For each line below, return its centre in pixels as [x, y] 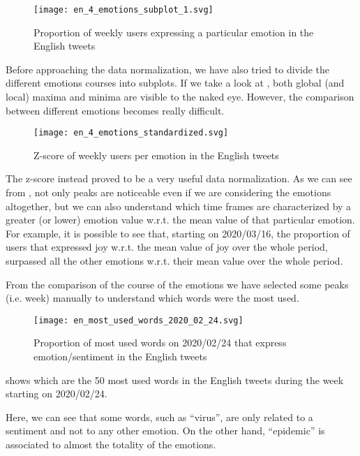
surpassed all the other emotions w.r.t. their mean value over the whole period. [174, 261]
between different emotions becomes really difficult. [115, 110]
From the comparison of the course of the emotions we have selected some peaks [177, 284]
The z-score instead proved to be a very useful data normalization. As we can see [179, 178]
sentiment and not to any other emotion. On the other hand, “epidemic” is [165, 431]
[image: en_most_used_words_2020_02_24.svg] [138, 320]
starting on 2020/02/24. [57, 394]
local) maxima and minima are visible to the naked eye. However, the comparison [180, 97]
